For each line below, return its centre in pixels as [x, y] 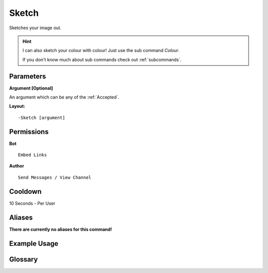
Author [17, 166]
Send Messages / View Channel [55, 177]
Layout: [17, 106]
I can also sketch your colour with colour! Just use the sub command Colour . [101, 51]
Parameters [28, 76]
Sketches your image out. [35, 28]
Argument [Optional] [31, 88]
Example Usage [34, 244]
